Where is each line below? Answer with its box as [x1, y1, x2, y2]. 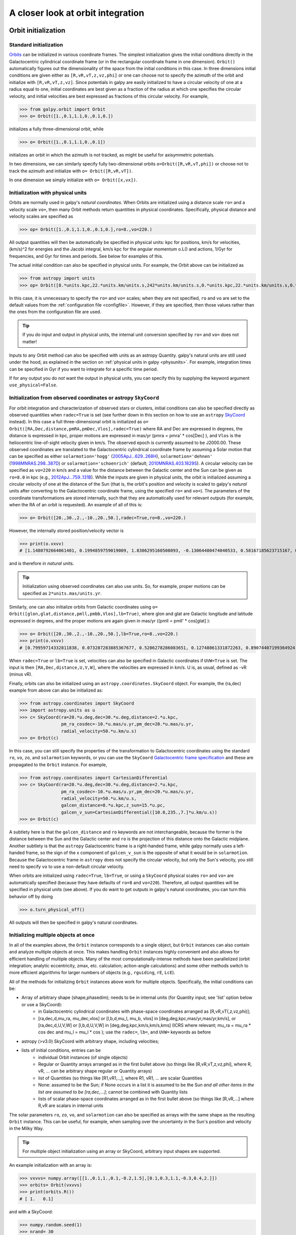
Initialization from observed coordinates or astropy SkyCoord [9, 394, 159, 401]
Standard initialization [9, 41, 64, 48]
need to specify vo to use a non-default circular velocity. [9, 864, 125, 869]
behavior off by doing [9, 893, 53, 899]
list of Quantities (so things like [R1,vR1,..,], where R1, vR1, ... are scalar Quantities [38, 1075, 202, 1081]
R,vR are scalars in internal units [38, 1103, 104, 1109]
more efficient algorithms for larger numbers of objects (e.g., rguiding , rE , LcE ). [9, 970, 175, 976]
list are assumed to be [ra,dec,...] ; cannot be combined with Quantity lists [38, 1089, 188, 1095]
